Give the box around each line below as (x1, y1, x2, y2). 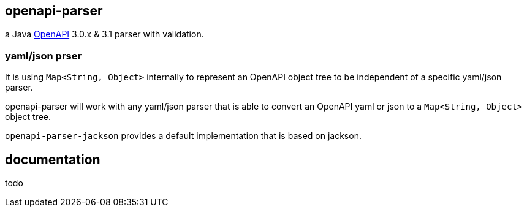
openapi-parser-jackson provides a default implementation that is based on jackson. (5, 131, 362, 142)
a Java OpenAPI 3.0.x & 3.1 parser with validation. (5, 29, 204, 40)
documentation (5, 151, 100, 167)
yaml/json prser (5, 49, 82, 62)
